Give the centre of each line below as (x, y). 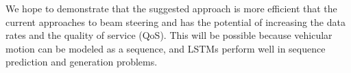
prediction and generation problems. (82, 62)
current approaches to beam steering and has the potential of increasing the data (175, 21)
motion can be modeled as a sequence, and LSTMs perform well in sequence (166, 48)
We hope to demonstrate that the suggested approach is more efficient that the (171, 8)
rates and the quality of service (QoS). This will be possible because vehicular (169, 35)
